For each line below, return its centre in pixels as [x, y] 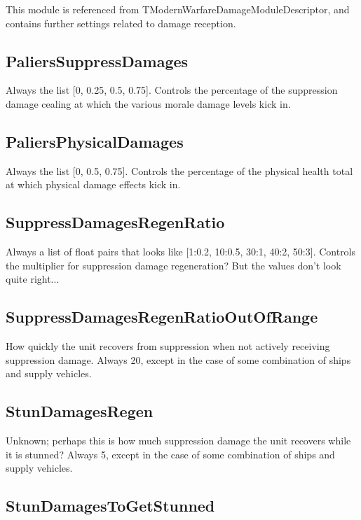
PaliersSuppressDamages [97, 61]
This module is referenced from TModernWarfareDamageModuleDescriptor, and [178, 9]
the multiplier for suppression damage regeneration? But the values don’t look [173, 265]
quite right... [33, 279]
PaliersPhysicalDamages [95, 141]
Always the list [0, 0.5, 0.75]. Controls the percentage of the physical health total [179, 170]
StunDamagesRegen [80, 411]
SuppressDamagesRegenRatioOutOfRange [162, 317]
